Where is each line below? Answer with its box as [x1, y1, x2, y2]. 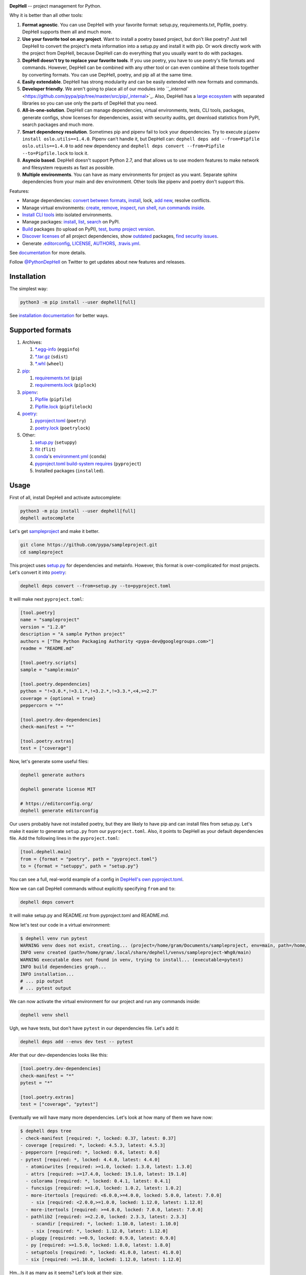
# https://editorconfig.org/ [20, 801, 93, 807]
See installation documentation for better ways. [9, 313, 109, 319]
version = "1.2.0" [20, 624, 66, 630]
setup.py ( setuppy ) [35, 439, 77, 445]
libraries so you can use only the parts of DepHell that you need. [22, 100, 158, 107]
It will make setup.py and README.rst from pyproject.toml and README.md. [9, 912, 169, 919]
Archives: [22, 339, 42, 345]
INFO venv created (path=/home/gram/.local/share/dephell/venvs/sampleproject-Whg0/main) [20, 950, 252, 956]
